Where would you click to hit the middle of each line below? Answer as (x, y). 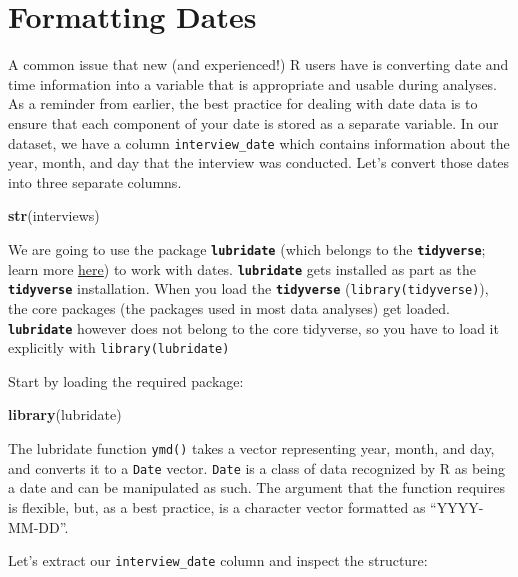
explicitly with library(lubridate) (119, 347)
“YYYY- (457, 506)
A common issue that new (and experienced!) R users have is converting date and (258, 64)
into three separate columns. (95, 181)
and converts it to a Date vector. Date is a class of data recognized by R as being (256, 467)
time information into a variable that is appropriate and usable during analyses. (253, 83)
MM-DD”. (38, 526)
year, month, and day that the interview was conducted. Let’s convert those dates (259, 162)
